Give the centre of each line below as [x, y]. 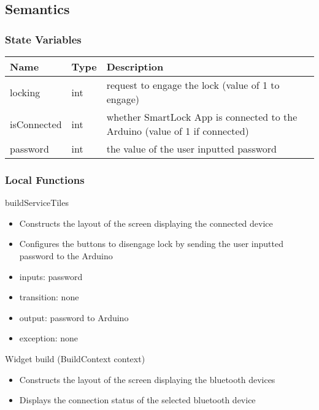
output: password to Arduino [74, 317]
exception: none [49, 338]
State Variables [43, 39]
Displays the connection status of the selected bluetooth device [137, 400]
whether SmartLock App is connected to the [202, 117]
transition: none [49, 297]
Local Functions [45, 179]
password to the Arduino [66, 256]
